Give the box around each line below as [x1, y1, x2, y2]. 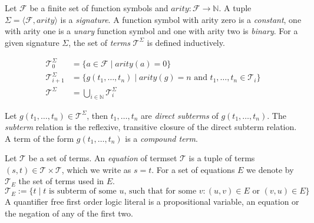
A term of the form [5, 132, 74, 144]
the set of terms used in [18, 175, 104, 187]
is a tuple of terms [189, 152, 255, 164]
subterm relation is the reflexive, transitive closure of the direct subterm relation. [5, 121, 297, 133]
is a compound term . [125, 132, 198, 144]
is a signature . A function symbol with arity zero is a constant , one [60, 13, 302, 25]
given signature [5, 36, 60, 48]
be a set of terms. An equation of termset [28, 152, 177, 164]
